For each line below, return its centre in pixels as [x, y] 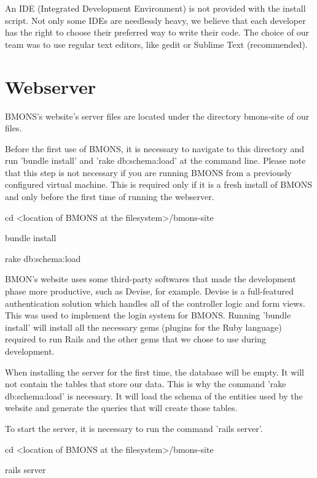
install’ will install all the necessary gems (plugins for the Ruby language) [143, 327]
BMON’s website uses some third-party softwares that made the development [151, 279]
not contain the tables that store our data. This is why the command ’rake [146, 384]
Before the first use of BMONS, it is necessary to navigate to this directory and [155, 148]
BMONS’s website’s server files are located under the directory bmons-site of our [157, 116]
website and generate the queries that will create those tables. [121, 408]
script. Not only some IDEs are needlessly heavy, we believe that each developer [155, 20]
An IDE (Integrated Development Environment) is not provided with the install [155, 8]
